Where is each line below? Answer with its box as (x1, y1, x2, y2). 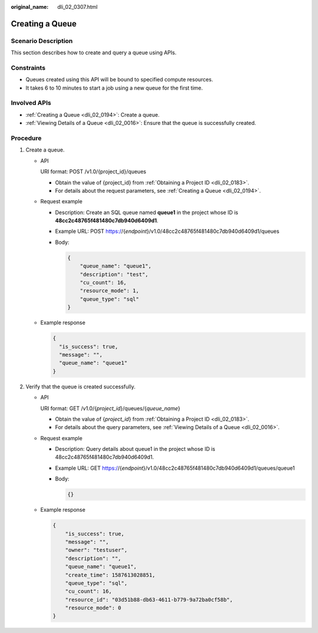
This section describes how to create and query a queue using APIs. (11, 49, 177, 56)
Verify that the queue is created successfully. (25, 383, 135, 390)
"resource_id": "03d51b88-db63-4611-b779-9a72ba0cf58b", (65, 596, 233, 603)
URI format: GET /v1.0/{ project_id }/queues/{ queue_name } (40, 404, 181, 412)
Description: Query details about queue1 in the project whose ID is (55, 446, 216, 453)
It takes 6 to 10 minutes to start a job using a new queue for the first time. (25, 84, 203, 91)
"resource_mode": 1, (79, 288, 140, 294)
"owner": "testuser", (65, 547, 128, 553)
